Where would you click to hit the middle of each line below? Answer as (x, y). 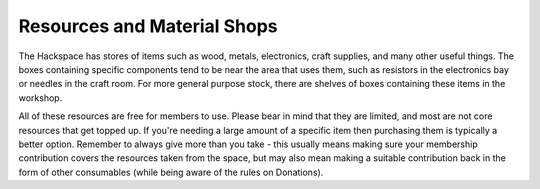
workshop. (40, 97)
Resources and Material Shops (148, 26)
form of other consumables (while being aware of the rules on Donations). (171, 172)
